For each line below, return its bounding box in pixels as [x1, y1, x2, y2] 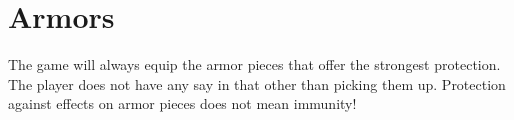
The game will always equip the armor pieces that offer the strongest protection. [8, 54, 501, 75]
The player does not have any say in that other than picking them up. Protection [8, 73, 506, 94]
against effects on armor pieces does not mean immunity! [8, 93, 357, 114]
